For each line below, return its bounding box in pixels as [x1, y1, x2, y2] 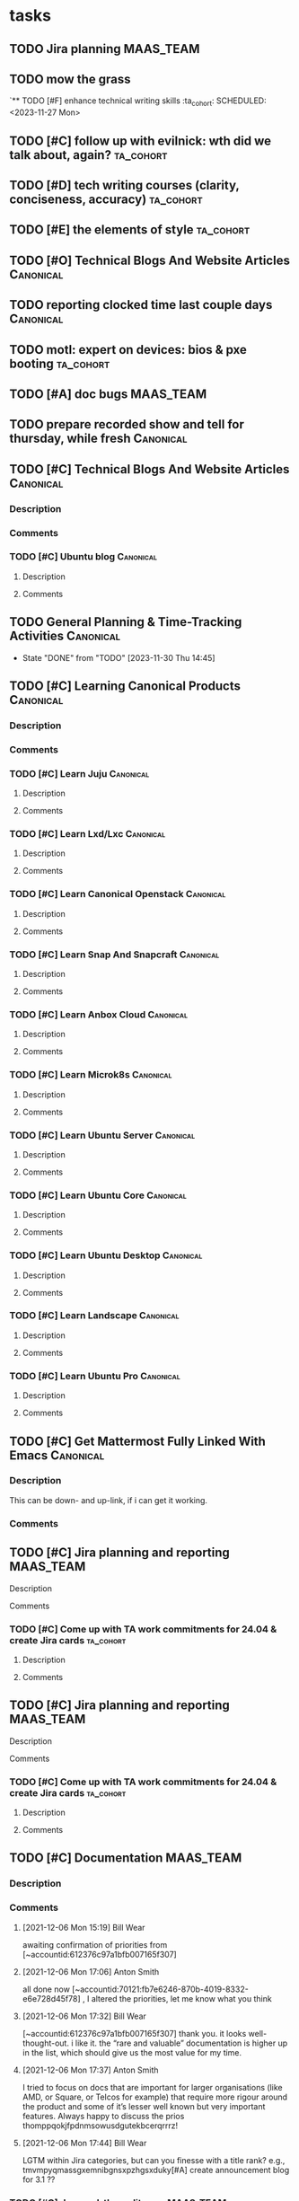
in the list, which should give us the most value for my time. [22, 2047, 242, 2057]
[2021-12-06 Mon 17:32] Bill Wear [22, 2011, 146, 2021]
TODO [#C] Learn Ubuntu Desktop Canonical [9, 1249, 203, 1262]
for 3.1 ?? [22, 2174, 56, 2185]
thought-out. [22, 2038, 70, 2048]
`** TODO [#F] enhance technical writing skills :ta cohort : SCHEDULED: [9, 95, 267, 109]
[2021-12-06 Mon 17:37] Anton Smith [22, 2065, 159, 2075]
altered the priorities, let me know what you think [91, 1993, 272, 2003]
